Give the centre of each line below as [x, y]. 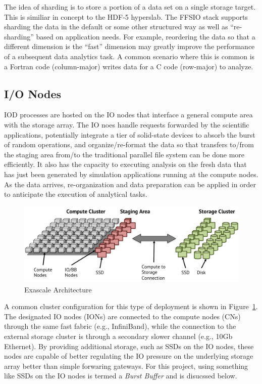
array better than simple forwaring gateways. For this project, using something [126, 366]
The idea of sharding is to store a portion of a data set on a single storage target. [130, 7]
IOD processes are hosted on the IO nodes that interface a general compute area [128, 115]
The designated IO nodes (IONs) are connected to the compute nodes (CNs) [122, 316]
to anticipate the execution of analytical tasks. [76, 194]
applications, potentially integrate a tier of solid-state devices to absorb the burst [130, 134]
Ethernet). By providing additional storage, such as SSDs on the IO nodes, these [129, 346]
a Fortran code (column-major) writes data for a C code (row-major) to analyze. [129, 66]
